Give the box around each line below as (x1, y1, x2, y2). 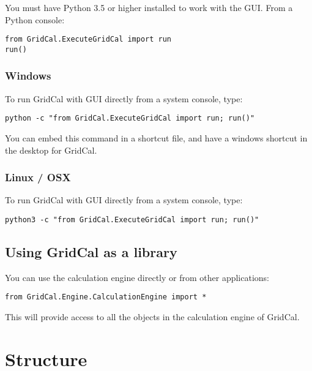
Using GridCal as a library (5, 242, 177, 261)
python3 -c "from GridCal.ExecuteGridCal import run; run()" (5, 215, 259, 224)
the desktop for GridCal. (5, 143, 97, 156)
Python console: (5, 13, 65, 26)
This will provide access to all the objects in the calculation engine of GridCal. (5, 310, 300, 323)
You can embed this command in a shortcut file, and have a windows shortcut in (5, 131, 308, 144)
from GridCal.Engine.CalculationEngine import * (5, 293, 207, 302)
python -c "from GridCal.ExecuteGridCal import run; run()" (5, 114, 255, 123)
